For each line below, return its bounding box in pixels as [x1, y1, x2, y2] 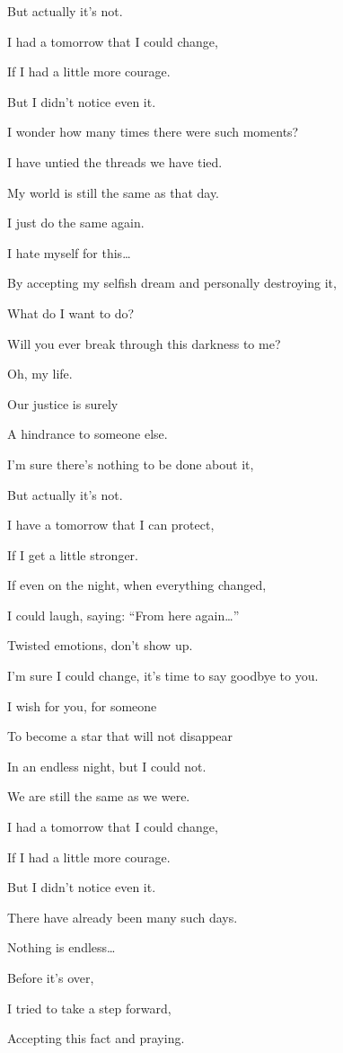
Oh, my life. [7, 364, 73, 383]
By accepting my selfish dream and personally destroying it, [7, 273, 337, 292]
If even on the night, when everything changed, [7, 576, 267, 594]
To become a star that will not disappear [7, 727, 233, 745]
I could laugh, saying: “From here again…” [7, 605, 240, 624]
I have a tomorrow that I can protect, [7, 515, 215, 534]
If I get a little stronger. [7, 545, 138, 564]
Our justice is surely [7, 394, 119, 413]
